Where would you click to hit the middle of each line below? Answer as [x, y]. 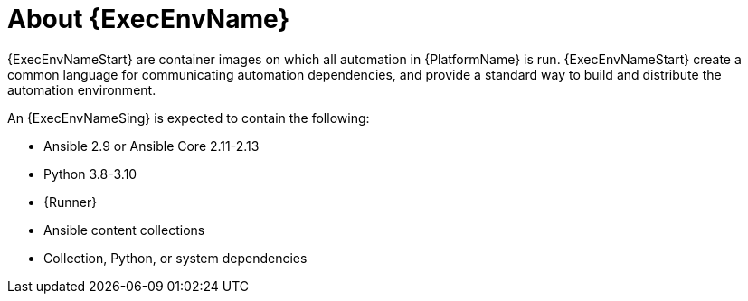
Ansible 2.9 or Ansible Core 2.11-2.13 [151, 146]
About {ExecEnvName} [149, 19]
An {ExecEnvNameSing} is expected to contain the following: [189, 118]
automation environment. [82, 89]
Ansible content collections [124, 230]
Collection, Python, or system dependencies [175, 258]
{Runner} [71, 202]
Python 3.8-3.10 [90, 174]
